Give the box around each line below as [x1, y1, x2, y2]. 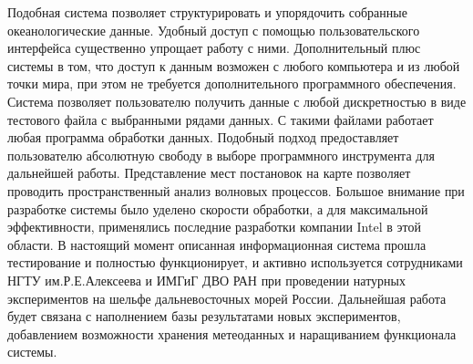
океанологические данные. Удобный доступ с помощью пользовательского [7, 20, 420, 39]
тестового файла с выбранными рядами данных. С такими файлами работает [7, 109, 434, 129]
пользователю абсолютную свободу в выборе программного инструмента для [7, 145, 435, 164]
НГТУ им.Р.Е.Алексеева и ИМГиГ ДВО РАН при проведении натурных [7, 270, 406, 289]
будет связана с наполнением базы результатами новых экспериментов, [7, 307, 401, 326]
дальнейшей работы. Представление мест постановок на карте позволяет [7, 163, 411, 182]
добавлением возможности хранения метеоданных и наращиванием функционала [7, 324, 457, 343]
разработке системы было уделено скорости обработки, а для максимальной [7, 199, 428, 218]
